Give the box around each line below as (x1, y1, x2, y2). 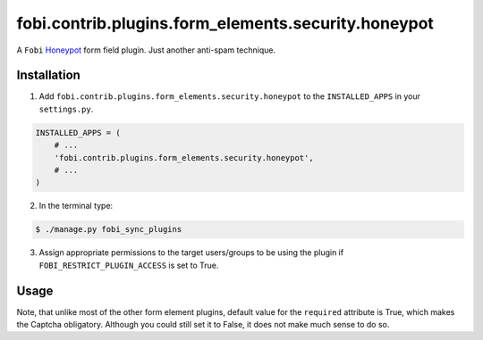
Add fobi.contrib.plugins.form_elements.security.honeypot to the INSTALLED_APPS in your (38, 91, 420, 102)
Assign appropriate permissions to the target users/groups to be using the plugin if (38, 247, 344, 258)
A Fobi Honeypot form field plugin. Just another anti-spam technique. (16, 45, 276, 55)
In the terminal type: (38, 201, 114, 211)
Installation (16, 68, 80, 83)
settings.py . (38, 104, 94, 114)
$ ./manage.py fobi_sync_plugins (35, 224, 182, 235)
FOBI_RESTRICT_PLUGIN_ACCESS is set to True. (38, 260, 219, 270)
